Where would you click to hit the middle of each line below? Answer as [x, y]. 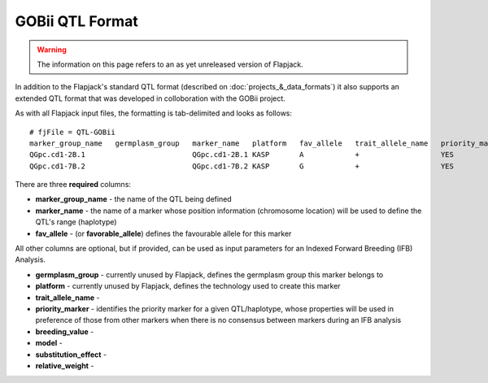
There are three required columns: [73, 185]
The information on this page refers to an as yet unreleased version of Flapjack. [170, 64]
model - [49, 343]
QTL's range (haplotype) [76, 222]
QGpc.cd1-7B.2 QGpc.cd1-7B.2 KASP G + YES [242, 166]
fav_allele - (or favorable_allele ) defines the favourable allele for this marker [163, 233]
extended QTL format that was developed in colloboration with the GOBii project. [150, 98]
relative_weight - [65, 365]
